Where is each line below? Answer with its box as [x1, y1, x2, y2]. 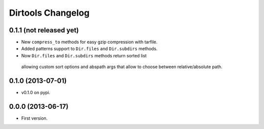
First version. [21, 115, 48, 121]
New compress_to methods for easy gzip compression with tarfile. [21, 39, 158, 45]
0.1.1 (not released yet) [9, 26, 79, 34]
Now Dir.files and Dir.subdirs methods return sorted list [21, 52, 147, 58]
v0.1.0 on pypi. [21, 90, 51, 96]
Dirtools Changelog [9, 7, 90, 18]
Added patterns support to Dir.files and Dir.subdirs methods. [21, 46, 158, 52]
